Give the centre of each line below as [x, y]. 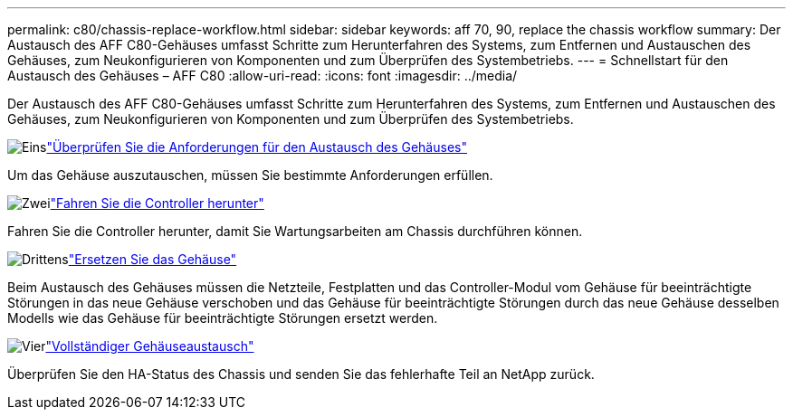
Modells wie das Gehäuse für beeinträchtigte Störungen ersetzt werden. [223, 318]
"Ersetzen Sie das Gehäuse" [153, 259]
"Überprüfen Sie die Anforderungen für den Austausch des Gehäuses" [257, 147]
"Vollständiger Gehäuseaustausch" [150, 346]
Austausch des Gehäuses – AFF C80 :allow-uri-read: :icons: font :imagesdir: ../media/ [263, 76]
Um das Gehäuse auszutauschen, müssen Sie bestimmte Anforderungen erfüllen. [250, 175]
